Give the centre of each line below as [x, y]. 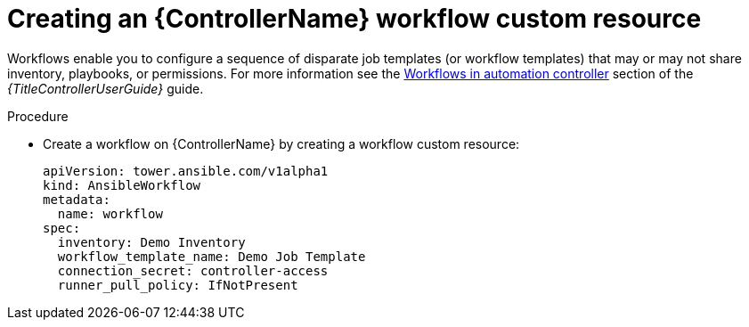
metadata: [77, 199]
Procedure [38, 116]
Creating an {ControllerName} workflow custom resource [354, 19]
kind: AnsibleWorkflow [122, 185]
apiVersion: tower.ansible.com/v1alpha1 [186, 171]
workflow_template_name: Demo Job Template [212, 256]
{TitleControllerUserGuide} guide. [106, 88]
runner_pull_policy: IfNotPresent [178, 285]
